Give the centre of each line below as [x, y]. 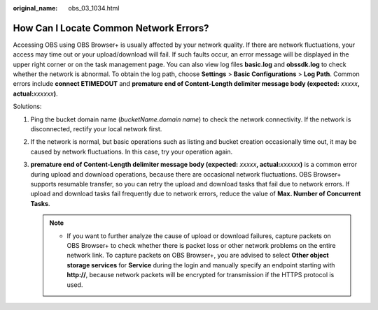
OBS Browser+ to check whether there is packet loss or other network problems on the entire [201, 245]
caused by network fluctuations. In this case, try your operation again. [132, 152]
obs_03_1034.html [94, 8]
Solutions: [27, 106]
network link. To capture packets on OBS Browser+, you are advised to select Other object [198, 256]
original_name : [35, 8]
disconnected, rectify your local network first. [96, 129]
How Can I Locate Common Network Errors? [111, 28]
